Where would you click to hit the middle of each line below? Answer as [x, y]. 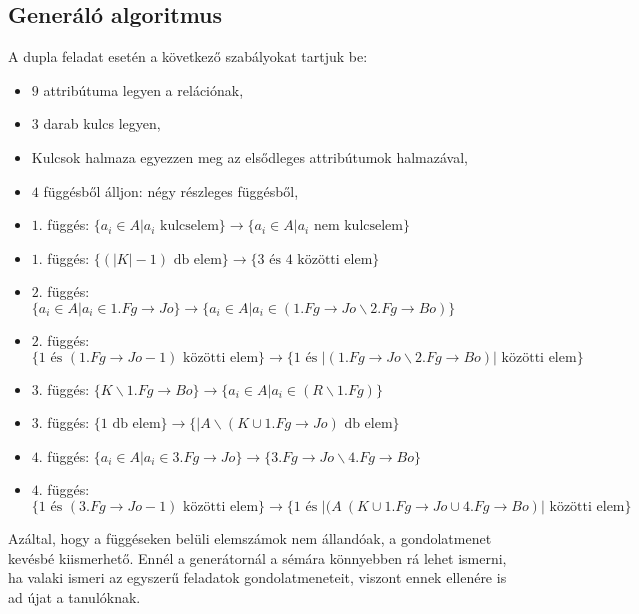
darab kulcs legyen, [102, 123]
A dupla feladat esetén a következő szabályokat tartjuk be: [188, 56]
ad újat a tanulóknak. [74, 596]
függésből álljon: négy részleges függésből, [171, 190]
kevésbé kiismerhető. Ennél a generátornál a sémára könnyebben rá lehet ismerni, [257, 557]
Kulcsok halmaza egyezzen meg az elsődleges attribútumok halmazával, [249, 156]
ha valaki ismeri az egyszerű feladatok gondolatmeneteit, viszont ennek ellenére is [257, 577]
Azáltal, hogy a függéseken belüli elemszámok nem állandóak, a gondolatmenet [250, 537]
